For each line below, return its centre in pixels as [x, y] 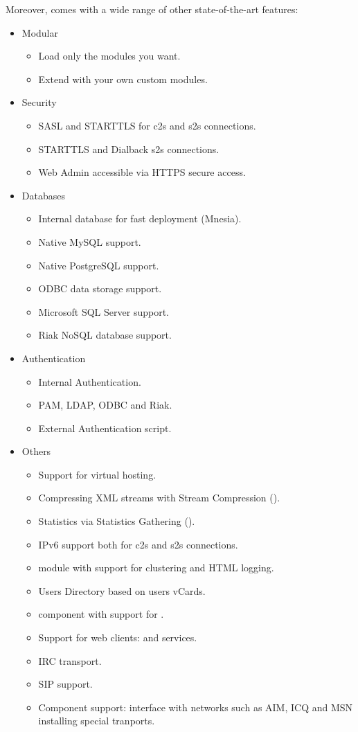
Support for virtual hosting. [97, 474]
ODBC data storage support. [100, 288]
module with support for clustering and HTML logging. [156, 568]
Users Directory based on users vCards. [122, 590]
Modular [40, 32]
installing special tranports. [97, 721]
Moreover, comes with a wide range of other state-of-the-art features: [152, 9]
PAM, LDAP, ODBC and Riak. [105, 405]
